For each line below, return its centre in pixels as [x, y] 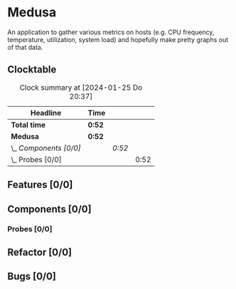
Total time [28, 125]
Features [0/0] [40, 185]
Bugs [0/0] [32, 277]
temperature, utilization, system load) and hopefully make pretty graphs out [118, 39]
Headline [46, 112]
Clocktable [32, 69]
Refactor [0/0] [40, 252]
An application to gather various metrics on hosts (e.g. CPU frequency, [111, 32]
